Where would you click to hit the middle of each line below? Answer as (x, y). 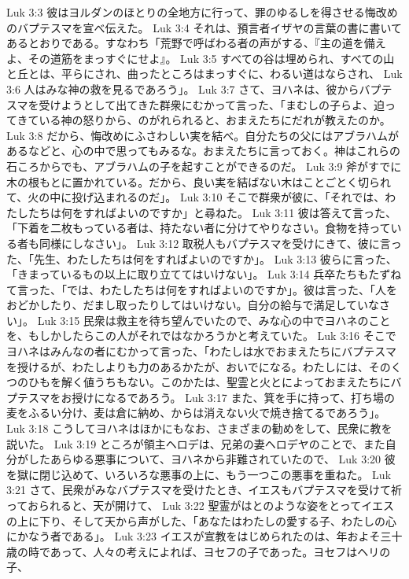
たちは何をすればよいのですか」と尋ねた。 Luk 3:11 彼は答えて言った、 (212, 212)
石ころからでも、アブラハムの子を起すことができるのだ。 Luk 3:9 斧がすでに (204, 166)
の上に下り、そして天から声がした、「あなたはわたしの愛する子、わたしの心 (202, 520)
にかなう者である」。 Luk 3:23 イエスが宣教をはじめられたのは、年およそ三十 (204, 536)
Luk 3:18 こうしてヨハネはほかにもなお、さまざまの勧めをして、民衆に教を (199, 428)
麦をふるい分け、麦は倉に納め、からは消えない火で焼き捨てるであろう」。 (196, 413)
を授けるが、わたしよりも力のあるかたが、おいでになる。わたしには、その (199, 366)
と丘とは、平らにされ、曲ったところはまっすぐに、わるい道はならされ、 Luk (204, 74)
